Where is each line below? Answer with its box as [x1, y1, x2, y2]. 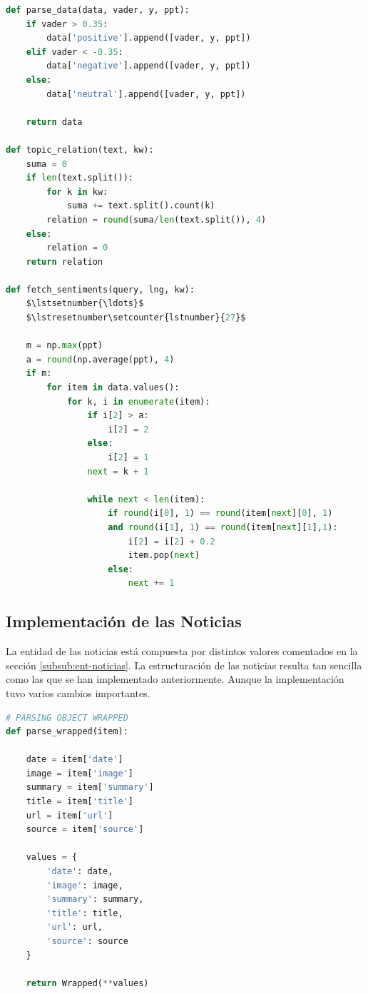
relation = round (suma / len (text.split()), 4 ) [46, 214, 267, 225]
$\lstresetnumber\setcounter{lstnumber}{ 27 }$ [26, 313, 246, 323]
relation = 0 [46, 243, 108, 253]
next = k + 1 [87, 466, 149, 477]
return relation [26, 256, 103, 267]
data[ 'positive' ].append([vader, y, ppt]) [46, 33, 251, 44]
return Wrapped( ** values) [26, 978, 149, 988]
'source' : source [46, 936, 128, 947]
